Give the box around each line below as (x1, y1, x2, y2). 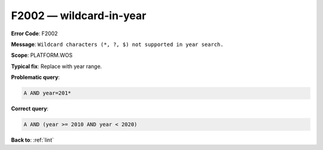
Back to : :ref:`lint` (11, 136, 54, 143)
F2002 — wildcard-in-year (11, 9, 147, 22)
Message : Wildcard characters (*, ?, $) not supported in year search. (11, 41, 224, 48)
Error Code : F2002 (11, 30, 58, 37)
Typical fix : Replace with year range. (11, 63, 102, 70)
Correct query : (11, 105, 49, 112)
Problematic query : (11, 74, 60, 81)
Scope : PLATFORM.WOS (11, 51, 73, 59)
